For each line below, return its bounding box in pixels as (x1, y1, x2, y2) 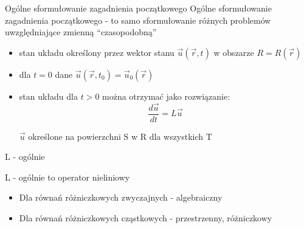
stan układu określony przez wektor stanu (19, 46, 174, 58)
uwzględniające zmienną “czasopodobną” (5, 26, 157, 38)
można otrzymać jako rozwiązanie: (102, 89, 230, 102)
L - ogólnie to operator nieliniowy (5, 170, 130, 183)
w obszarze (213, 46, 254, 58)
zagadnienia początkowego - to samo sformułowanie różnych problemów (5, 13, 271, 26)
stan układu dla (19, 89, 78, 102)
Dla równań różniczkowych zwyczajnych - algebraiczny (19, 191, 223, 204)
